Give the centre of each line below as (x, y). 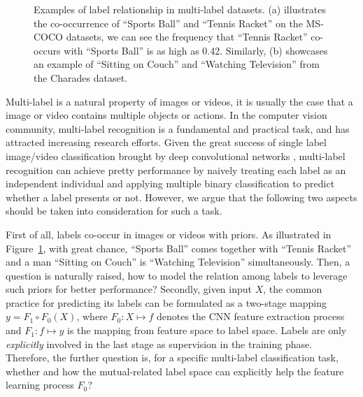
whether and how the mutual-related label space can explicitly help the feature (175, 371)
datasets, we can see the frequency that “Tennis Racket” (187, 37)
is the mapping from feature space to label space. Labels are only (207, 330)
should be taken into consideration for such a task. (114, 211)
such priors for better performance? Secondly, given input (129, 289)
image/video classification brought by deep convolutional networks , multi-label (176, 156)
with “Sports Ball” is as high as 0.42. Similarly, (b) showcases (196, 50)
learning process (40, 385)
